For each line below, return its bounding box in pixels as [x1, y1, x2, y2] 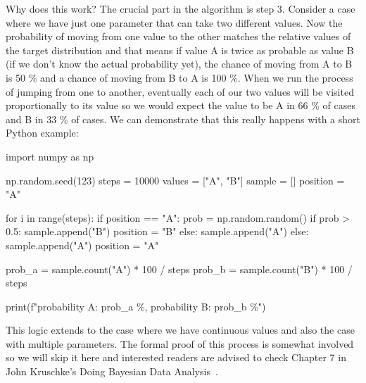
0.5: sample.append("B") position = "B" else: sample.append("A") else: [6, 224, 309, 239]
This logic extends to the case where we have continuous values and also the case [6, 322, 355, 337]
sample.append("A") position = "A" [6, 237, 159, 252]
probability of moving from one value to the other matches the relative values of [6, 29, 351, 44]
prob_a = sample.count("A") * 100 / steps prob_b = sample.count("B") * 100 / [6, 261, 353, 276]
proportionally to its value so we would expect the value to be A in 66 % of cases [6, 98, 355, 113]
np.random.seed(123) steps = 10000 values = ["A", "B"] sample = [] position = [6, 172, 345, 187]
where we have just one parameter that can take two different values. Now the [6, 15, 343, 30]
